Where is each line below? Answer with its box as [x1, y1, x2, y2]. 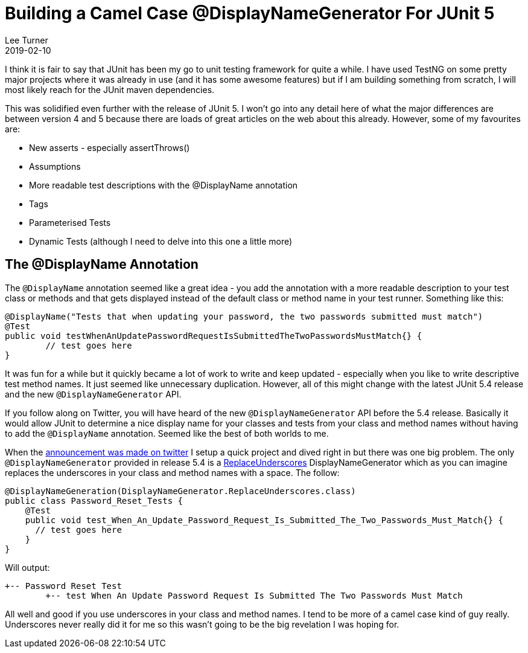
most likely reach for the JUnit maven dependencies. [5, 84, 215, 95]
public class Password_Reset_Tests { [5, 495, 183, 506]
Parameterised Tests [29, 217, 111, 228]
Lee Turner [5, 34, 48, 45]
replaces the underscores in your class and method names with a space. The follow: [5, 467, 340, 478]
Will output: [5, 562, 50, 573]
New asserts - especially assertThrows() [29, 142, 190, 153]
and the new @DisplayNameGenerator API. [5, 388, 182, 399]
